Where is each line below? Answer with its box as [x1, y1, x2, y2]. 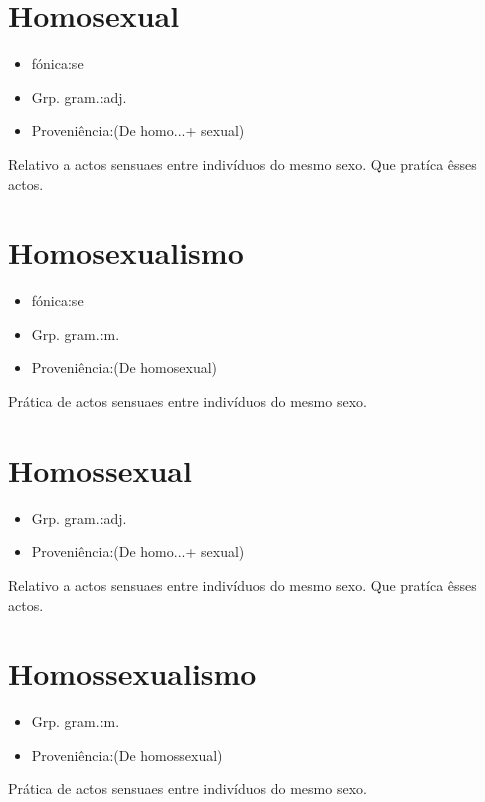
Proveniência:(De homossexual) [31, 744, 223, 765]
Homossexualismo [8, 653, 257, 694]
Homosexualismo [8, 232, 244, 273]
